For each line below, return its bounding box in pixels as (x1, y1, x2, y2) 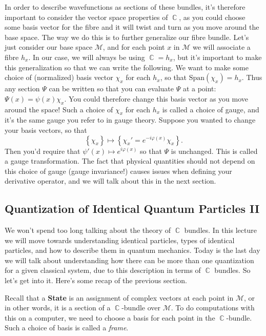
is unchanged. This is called (171, 145, 258, 156)
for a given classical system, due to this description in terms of (5, 265, 201, 275)
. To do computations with (171, 302, 255, 313)
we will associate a (192, 42, 251, 52)
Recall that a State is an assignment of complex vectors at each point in (5, 292, 234, 303)
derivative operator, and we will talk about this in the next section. (5, 175, 216, 186)
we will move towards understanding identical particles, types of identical (5, 234, 235, 245)
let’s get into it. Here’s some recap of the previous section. (5, 275, 187, 286)
